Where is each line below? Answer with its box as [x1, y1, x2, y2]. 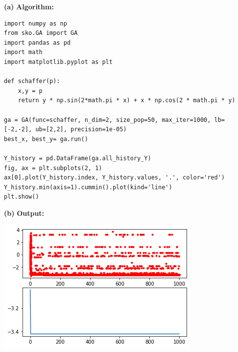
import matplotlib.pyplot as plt [4, 58, 113, 65]
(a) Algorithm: [4, 1, 54, 11]
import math [4, 49, 43, 56]
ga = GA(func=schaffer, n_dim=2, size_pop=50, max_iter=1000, [4, 116, 211, 123]
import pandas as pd [4, 39, 71, 46]
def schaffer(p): [4, 78, 60, 85]
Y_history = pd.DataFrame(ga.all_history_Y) [4, 154, 151, 162]
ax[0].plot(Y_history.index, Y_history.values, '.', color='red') [4, 174, 225, 181]
